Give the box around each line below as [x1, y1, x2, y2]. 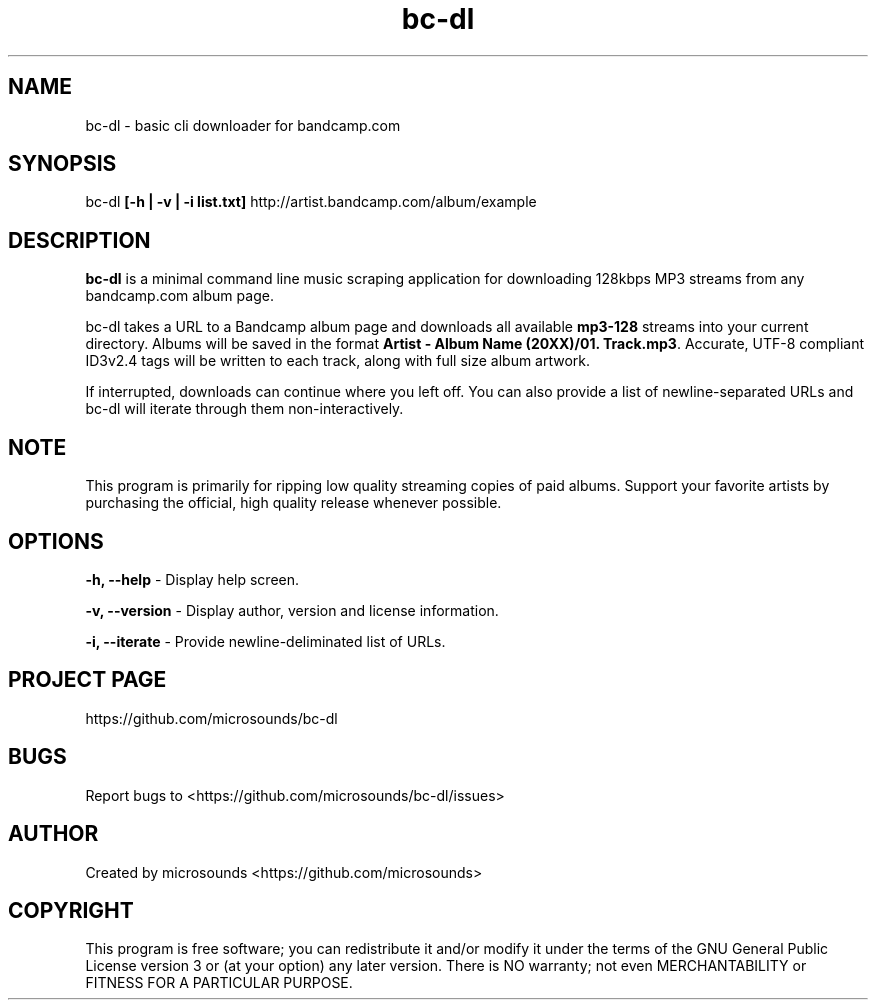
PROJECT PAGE [8, 667, 167, 693]
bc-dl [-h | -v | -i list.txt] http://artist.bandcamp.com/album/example [85, 193, 537, 211]
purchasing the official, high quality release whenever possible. [85, 494, 502, 512]
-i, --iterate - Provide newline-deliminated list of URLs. [85, 632, 446, 650]
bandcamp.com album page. [85, 287, 274, 305]
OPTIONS [8, 528, 104, 554]
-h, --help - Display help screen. [85, 570, 300, 588]
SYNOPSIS [8, 151, 117, 177]
